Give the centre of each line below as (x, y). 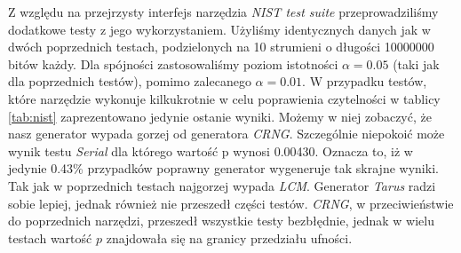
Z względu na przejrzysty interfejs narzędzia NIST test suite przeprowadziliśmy (223, 12)
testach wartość (50, 237)
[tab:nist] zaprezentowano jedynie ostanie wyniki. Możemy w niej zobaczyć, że (220, 116)
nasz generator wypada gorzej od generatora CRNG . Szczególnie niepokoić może (227, 134)
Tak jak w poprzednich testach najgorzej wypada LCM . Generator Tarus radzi (222, 185)
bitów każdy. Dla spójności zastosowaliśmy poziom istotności (173, 63)
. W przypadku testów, (365, 81)
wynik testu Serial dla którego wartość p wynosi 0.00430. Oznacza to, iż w (211, 150)
